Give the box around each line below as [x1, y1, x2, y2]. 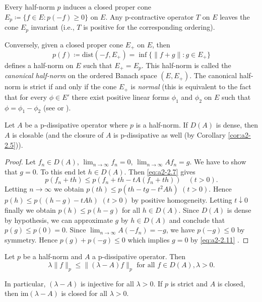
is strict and [170, 278, 208, 288]
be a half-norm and [23, 251, 83, 262]
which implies [127, 234, 170, 245]
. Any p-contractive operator [105, 11, 194, 22]
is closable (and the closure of [12, 130, 104, 140]
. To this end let [36, 166, 86, 176]
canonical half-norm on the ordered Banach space [5, 70, 157, 81]
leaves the [220, 11, 250, 22]
